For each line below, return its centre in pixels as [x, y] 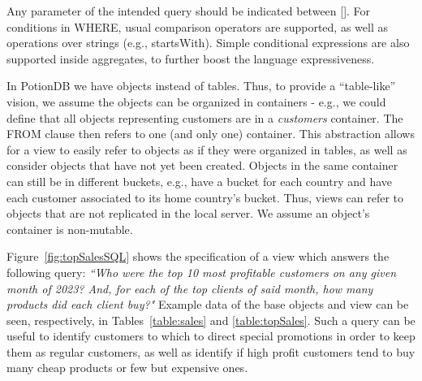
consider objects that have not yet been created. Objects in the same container [202, 165]
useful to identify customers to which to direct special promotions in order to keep [211, 336]
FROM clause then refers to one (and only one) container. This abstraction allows [211, 134]
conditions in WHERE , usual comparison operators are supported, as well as [197, 26]
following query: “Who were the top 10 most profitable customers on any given [202, 272]
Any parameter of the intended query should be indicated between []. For [189, 11]
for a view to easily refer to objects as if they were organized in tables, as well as [207, 149]
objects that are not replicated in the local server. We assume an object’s [188, 213]
